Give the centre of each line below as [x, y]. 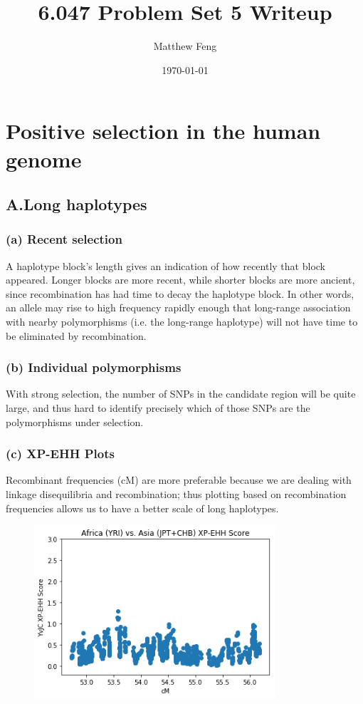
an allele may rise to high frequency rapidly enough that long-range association [178, 307]
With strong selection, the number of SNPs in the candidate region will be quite [181, 394]
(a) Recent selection [64, 239]
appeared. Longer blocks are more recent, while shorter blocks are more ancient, [180, 280]
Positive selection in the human [163, 131]
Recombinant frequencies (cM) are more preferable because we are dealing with [179, 480]
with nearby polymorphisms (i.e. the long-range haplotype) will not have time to [182, 322]
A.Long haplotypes [77, 204]
